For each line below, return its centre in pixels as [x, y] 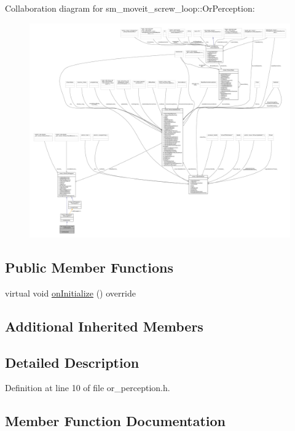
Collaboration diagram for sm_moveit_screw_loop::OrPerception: [130, 8]
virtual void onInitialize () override [70, 293]
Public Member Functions [89, 267]
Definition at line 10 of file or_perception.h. [88, 388]
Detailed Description [72, 362]
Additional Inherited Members [104, 326]
